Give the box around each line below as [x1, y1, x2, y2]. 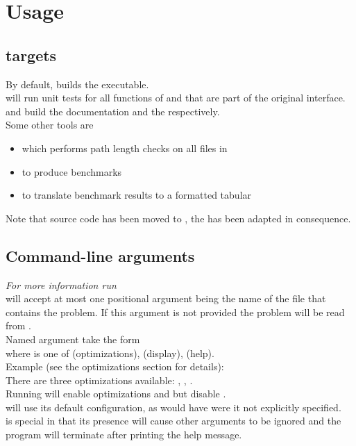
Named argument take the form [6, 331, 140, 346]
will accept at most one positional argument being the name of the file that [6, 291, 326, 306]
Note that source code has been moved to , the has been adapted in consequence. [6, 210, 351, 225]
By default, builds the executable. [6, 76, 149, 91]
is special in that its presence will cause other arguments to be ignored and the [6, 413, 341, 428]
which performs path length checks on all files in [22, 140, 228, 155]
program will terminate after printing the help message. [6, 427, 242, 442]
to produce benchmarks [22, 164, 122, 179]
